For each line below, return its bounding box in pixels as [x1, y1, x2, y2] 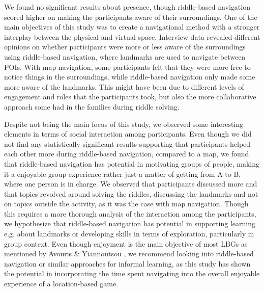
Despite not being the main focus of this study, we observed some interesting [4, 118, 244, 129]
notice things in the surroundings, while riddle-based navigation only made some [4, 71, 255, 82]
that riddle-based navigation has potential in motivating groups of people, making [4, 158, 260, 169]
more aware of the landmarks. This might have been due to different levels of [4, 81, 244, 92]
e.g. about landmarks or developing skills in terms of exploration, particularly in [4, 228, 254, 239]
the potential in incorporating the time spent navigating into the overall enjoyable [4, 268, 260, 279]
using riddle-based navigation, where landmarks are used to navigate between [4, 51, 246, 62]
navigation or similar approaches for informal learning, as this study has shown [4, 258, 251, 269]
